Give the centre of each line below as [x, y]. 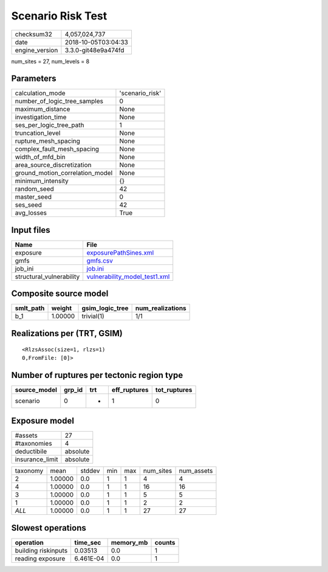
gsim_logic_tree [105, 308]
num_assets [196, 471]
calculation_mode [40, 93]
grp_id [73, 390]
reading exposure [40, 558]
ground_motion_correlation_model [64, 173]
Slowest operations [49, 528]
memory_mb [129, 542]
